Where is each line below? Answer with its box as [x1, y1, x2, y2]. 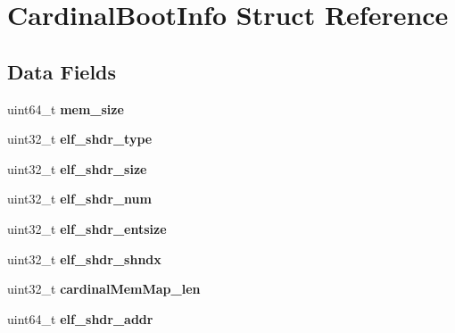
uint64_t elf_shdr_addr [7, 309, 153, 328]
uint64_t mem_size [7, 99, 124, 118]
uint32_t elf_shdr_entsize [7, 219, 167, 237]
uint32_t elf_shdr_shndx [7, 249, 161, 268]
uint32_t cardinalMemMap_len [7, 279, 201, 298]
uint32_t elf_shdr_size [7, 159, 147, 178]
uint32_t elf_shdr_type [7, 129, 153, 148]
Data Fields [7, 57, 117, 85]
